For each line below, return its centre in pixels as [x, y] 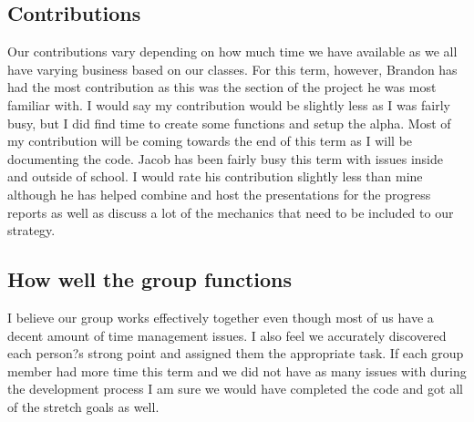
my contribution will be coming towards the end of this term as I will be [210, 141]
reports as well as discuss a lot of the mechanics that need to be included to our [231, 212]
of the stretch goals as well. [83, 406]
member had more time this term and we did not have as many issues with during [237, 371]
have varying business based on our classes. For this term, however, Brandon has [232, 69]
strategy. [31, 230]
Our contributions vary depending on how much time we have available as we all [232, 51]
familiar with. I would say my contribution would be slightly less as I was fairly [229, 104]
